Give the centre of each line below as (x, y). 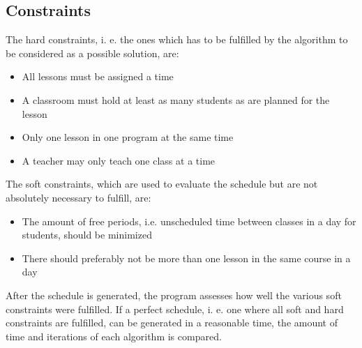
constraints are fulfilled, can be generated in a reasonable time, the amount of (172, 323)
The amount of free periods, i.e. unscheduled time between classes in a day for (189, 221)
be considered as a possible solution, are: (92, 53)
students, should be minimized (87, 235)
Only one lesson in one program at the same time (128, 137)
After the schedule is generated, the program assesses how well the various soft (174, 295)
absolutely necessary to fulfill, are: (78, 197)
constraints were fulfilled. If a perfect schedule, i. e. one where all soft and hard (175, 309)
